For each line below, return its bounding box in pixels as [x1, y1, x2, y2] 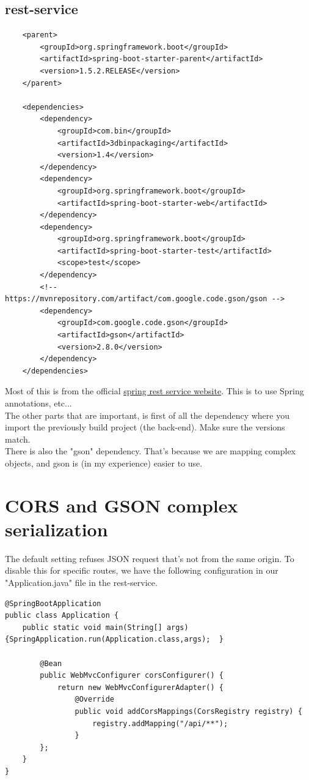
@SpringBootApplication [5, 599, 101, 608]
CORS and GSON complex [5, 492, 238, 517]
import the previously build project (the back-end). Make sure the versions [5, 421, 285, 433]
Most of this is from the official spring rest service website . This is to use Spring [5, 384, 304, 397]
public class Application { [5, 611, 119, 620]
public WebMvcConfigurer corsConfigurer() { [40, 671, 224, 680]
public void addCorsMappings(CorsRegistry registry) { [75, 707, 302, 716]
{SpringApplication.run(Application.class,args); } [5, 635, 224, 644]
